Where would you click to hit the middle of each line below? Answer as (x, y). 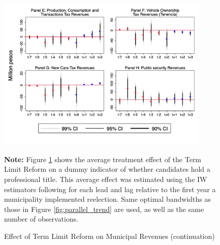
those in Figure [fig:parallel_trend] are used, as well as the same (104, 209)
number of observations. (41, 219)
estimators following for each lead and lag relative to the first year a (110, 189)
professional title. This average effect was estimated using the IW (106, 179)
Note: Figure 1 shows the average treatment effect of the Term (103, 159)
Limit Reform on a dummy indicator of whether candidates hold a (107, 169)
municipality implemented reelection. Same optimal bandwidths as (107, 199)
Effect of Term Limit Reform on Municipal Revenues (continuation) (109, 236)
